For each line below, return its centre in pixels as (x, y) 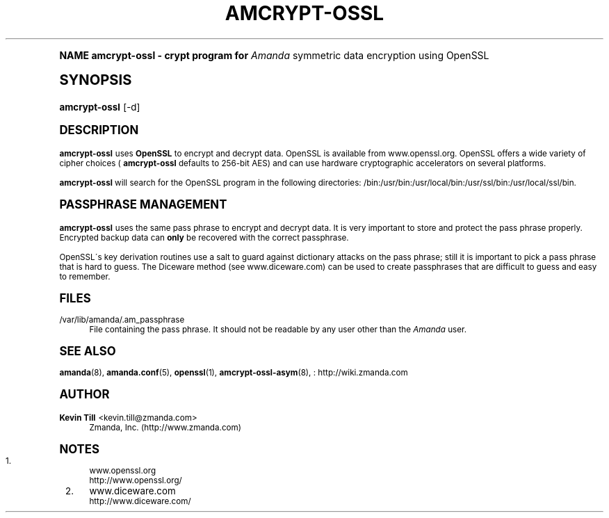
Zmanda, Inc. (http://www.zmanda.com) (165, 427)
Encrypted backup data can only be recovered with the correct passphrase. (204, 237)
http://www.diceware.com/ (140, 501)
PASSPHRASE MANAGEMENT (143, 204)
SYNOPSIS (96, 79)
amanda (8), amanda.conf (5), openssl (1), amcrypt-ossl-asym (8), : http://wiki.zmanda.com (234, 372)
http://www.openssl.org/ (136, 480)
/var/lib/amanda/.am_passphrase (122, 319)
